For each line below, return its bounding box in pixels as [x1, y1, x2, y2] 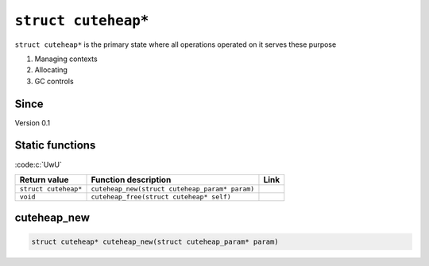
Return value [19, 174, 69, 185]
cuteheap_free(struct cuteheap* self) [91, 192, 232, 201]
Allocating [34, 65, 68, 75]
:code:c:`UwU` [14, 160, 63, 169]
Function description [91, 174, 172, 185]
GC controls [34, 76, 75, 86]
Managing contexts [34, 54, 99, 64]
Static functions [14, 139, 96, 152]
